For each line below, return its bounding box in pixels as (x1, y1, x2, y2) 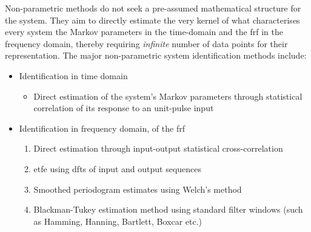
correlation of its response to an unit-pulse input (33, 101, 214, 114)
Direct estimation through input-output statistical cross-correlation (33, 142, 283, 155)
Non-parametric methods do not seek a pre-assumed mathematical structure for (5, 2, 301, 14)
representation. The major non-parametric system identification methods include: (5, 49, 307, 62)
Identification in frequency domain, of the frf (19, 121, 185, 134)
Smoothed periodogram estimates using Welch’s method (33, 182, 242, 195)
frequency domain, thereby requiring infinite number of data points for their (5, 37, 288, 50)
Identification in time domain (19, 69, 128, 82)
